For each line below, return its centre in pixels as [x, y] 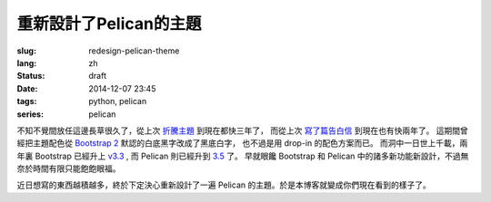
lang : [27, 63]
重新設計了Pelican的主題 [109, 24]
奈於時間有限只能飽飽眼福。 [69, 168]
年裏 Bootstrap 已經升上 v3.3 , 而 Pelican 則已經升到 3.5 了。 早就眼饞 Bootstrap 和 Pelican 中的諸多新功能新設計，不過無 [243, 156]
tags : [27, 101]
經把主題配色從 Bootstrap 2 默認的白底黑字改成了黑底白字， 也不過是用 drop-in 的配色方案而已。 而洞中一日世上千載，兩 [242, 143]
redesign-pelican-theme [134, 51]
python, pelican [118, 101]
